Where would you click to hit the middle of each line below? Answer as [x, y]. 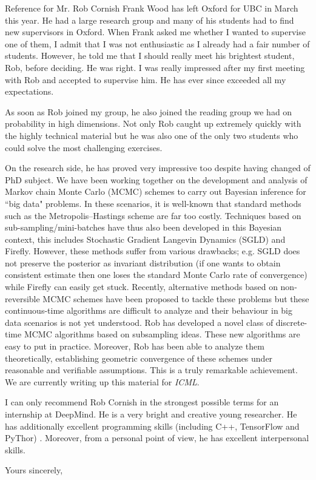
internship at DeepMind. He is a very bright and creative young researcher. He [151, 414]
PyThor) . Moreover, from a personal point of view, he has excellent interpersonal [157, 438]
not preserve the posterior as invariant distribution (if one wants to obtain [143, 262]
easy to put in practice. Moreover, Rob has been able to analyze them [135, 346]
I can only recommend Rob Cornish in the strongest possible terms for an [142, 402]
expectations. [29, 91]
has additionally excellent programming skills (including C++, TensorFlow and [152, 426]
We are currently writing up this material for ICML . [102, 381]
